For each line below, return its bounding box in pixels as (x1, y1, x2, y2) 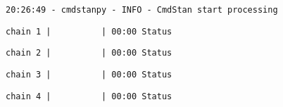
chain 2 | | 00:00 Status (6, 48, 172, 58)
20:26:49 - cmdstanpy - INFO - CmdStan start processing (6, 5, 278, 15)
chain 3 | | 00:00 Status (6, 69, 172, 80)
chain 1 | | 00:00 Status (6, 26, 172, 37)
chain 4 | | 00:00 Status (6, 91, 172, 101)
